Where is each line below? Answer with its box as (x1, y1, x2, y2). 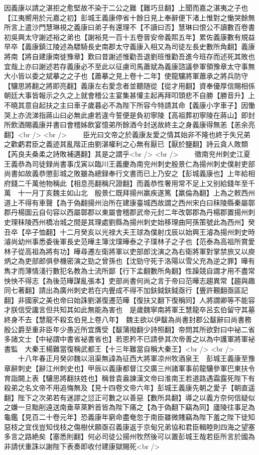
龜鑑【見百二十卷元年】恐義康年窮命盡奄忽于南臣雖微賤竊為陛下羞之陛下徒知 (4, 411, 255, 422)
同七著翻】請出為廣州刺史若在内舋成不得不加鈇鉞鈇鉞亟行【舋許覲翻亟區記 (4, 285, 248, 295)
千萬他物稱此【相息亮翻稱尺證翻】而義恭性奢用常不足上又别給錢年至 (24, 178, 248, 188)
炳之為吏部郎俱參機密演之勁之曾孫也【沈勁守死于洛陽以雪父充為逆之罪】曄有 (4, 256, 255, 266)
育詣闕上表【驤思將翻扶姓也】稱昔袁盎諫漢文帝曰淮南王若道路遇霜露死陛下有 (4, 372, 255, 383)
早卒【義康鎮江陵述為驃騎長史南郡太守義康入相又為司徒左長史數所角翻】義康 (4, 41, 255, 52)
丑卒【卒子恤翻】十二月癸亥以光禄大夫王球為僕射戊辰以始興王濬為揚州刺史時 (4, 226, 255, 237)
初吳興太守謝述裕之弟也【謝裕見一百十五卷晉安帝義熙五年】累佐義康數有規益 (4, 31, 255, 42)
